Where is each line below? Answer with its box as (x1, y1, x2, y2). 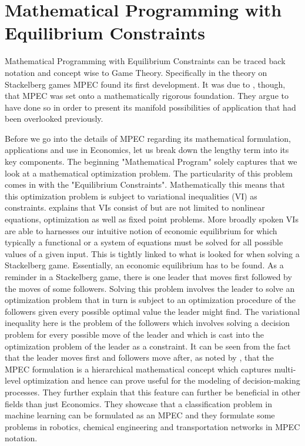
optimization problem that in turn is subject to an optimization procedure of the (5, 294, 296, 306)
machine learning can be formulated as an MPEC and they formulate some (5, 409, 275, 421)
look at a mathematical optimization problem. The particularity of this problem (5, 167, 293, 179)
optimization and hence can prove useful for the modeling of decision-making (23, 374, 300, 387)
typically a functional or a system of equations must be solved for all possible (5, 236, 283, 248)
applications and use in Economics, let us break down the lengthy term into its (5, 144, 289, 156)
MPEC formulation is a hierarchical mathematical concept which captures (5, 362, 272, 375)
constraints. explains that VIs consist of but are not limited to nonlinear (5, 201, 265, 214)
